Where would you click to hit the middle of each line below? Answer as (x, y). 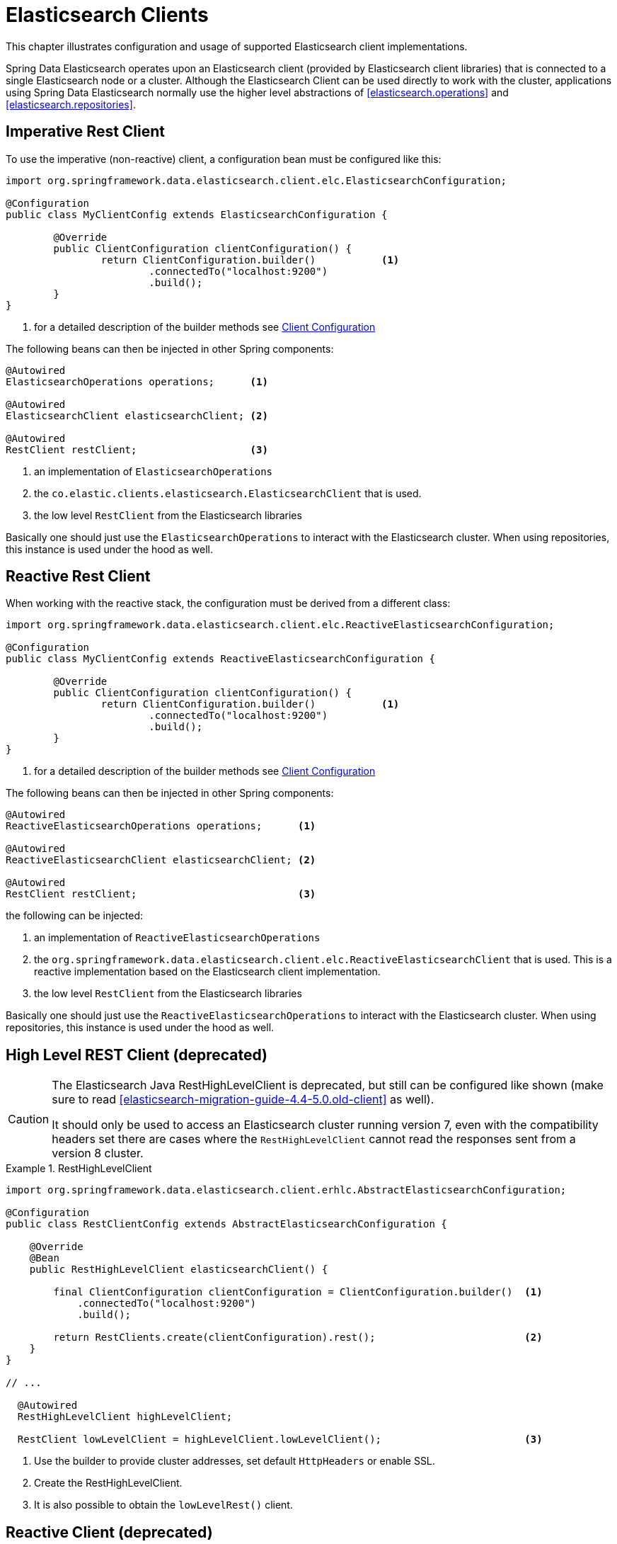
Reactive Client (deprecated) (109, 1532)
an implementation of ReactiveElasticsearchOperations (177, 938)
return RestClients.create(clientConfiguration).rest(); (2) (298, 1338)
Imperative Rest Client (86, 132)
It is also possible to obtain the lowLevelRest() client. (163, 1505)
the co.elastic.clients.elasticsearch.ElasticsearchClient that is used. (228, 493)
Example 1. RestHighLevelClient (79, 1169)
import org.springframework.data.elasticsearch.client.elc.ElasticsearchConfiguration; (256, 180)
